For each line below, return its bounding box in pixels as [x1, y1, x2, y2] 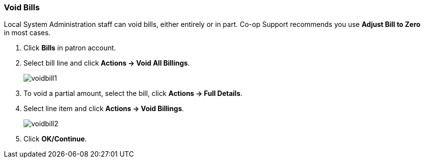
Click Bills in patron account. [23, 44, 116, 52]
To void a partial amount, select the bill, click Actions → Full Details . [23, 89, 243, 98]
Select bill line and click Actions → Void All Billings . [23, 59, 190, 68]
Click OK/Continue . [23, 135, 87, 143]
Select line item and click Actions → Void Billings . [23, 104, 184, 113]
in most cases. [4, 28, 51, 37]
